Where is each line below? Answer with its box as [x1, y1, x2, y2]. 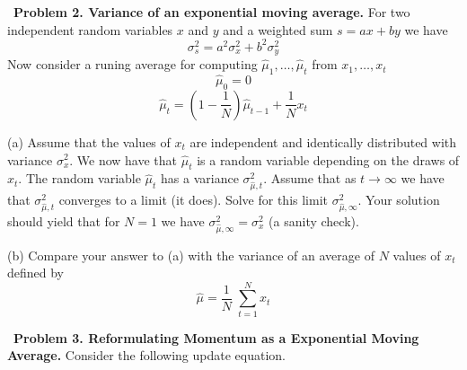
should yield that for [7, 211, 120, 230]
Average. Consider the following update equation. [7, 346, 286, 365]
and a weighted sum [223, 20, 333, 39]
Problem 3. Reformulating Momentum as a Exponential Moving [13, 328, 419, 347]
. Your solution [357, 190, 440, 209]
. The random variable [18, 169, 141, 188]
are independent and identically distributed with [189, 132, 457, 151]
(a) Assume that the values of [7, 132, 171, 151]
